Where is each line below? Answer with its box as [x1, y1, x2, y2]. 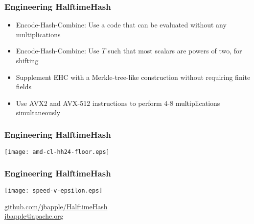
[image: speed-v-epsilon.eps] [4, 187, 103, 195]
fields [16, 81, 31, 92]
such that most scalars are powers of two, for [108, 46, 242, 56]
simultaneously [16, 107, 61, 118]
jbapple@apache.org [4, 211, 64, 221]
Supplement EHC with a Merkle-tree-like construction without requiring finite [16, 72, 251, 82]
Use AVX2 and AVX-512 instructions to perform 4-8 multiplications [16, 98, 220, 108]
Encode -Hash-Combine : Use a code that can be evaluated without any [16, 20, 227, 30]
